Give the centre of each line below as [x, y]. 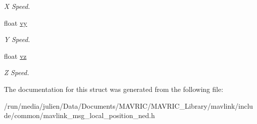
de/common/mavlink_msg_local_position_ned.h [79, 115]
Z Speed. [17, 72]
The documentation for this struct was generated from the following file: [114, 89]
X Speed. [17, 6]
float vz [15, 56]
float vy [16, 22]
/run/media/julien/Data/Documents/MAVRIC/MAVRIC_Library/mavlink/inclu [128, 105]
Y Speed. [17, 39]
